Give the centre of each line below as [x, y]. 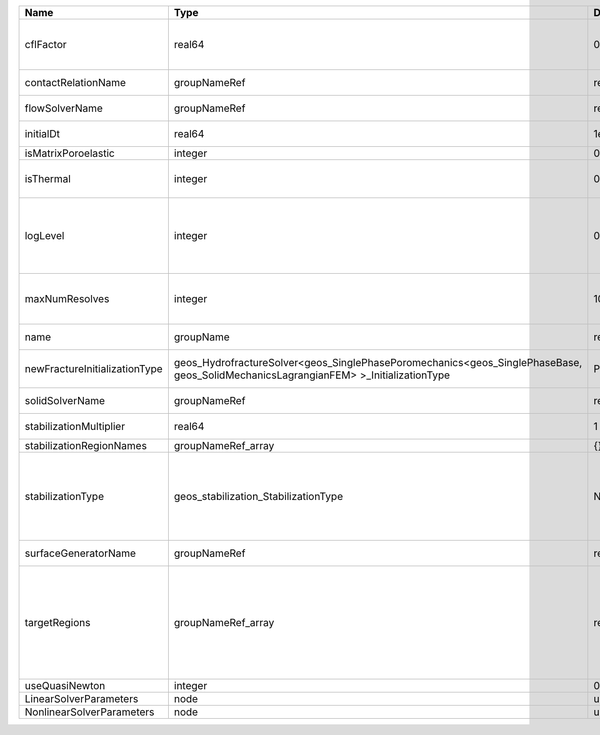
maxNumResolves [67, 298]
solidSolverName [64, 400]
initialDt [42, 133]
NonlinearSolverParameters [89, 712]
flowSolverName [64, 108]
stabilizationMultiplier [74, 426]
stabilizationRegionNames [85, 445]
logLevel [44, 235]
